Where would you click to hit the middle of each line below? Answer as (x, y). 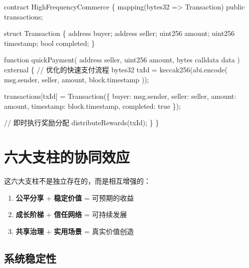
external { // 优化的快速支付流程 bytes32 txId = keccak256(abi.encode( (116, 69)
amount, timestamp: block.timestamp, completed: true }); (93, 106)
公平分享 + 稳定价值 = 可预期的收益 (75, 197)
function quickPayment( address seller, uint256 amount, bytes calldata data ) (122, 60)
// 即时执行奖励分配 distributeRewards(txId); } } (82, 123)
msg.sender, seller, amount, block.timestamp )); (77, 79)
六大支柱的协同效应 (67, 157)
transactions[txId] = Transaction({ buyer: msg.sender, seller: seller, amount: (120, 96)
